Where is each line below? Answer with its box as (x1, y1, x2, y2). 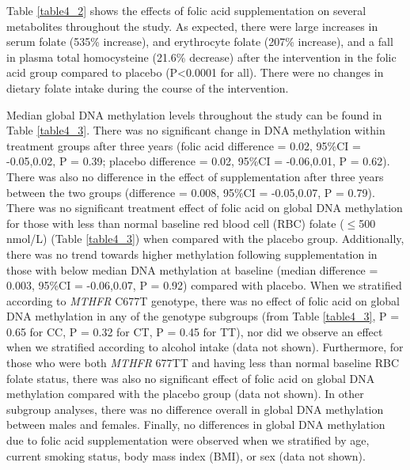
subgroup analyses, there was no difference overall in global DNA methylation (6, 400, 384, 417)
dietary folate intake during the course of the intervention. (6, 79, 289, 96)
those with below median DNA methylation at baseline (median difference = (6, 261, 378, 278)
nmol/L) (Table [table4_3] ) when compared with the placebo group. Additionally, (6, 230, 404, 247)
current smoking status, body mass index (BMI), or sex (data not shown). (6, 447, 366, 464)
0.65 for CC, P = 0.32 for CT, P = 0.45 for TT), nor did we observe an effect (6, 323, 383, 339)
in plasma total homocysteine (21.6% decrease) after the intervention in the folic (6, 48, 397, 65)
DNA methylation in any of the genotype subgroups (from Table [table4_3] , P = (6, 308, 400, 324)
